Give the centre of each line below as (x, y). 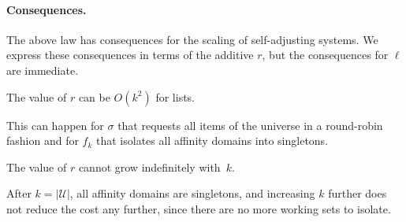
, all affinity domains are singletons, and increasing (192, 193)
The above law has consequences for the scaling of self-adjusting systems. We (192, 39)
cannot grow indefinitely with (149, 166)
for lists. (175, 96)
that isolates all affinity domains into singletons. (212, 141)
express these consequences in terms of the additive (130, 55)
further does (358, 193)
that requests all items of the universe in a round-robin (250, 125)
